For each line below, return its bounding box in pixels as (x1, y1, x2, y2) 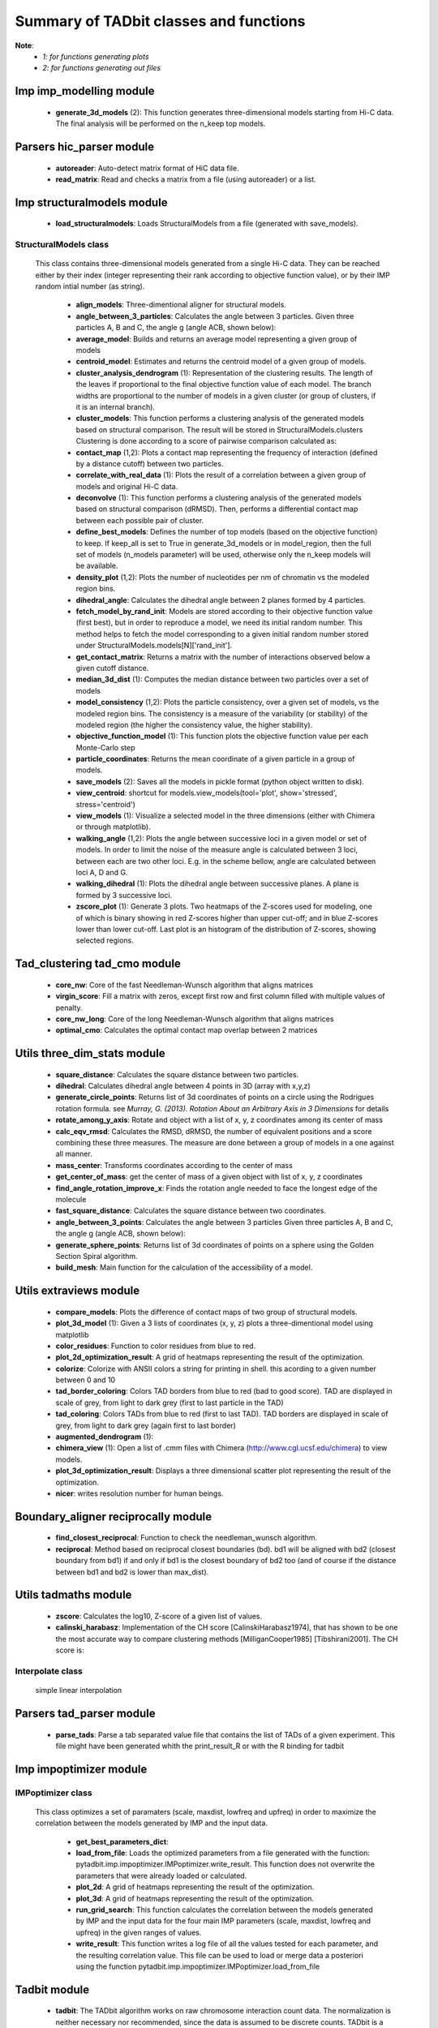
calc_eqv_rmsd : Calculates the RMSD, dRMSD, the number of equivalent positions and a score (55, 1126, 372, 1136)
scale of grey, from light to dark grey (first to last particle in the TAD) (55, 1398, 284, 1407)
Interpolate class (15, 1665, 83, 1677)
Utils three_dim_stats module (15, 1046, 165, 1060)
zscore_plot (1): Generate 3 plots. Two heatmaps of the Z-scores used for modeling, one (75, 901, 372, 912)
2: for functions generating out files (42, 63, 161, 73)
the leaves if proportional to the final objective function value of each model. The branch (75, 380, 372, 389)
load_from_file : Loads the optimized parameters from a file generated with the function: (75, 1848, 371, 1858)
